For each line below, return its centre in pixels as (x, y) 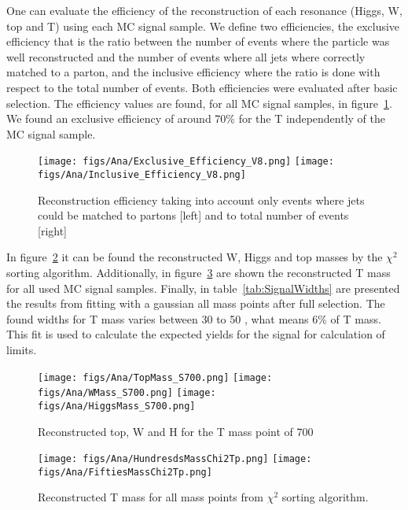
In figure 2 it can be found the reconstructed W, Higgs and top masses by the (195, 257)
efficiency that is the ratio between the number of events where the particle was (198, 41)
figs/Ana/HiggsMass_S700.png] (117, 406)
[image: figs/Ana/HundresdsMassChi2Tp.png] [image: (175, 459)
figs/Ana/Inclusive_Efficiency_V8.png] (142, 175)
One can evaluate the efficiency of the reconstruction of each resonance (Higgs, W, (204, 10)
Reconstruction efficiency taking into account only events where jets (201, 200)
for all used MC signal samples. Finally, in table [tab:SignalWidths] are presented (203, 288)
